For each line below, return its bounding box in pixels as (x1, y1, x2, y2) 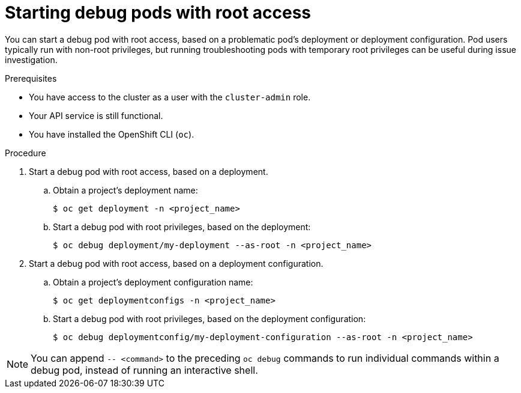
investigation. (5, 54, 58, 65)
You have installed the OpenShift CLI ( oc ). (29, 129, 194, 139)
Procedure (5, 147, 46, 158)
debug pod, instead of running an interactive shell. (31, 364, 258, 376)
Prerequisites (5, 73, 57, 84)
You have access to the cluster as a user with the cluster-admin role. (29, 91, 311, 102)
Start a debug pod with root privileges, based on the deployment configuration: (53, 313, 366, 324)
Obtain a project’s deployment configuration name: (53, 276, 253, 287)
